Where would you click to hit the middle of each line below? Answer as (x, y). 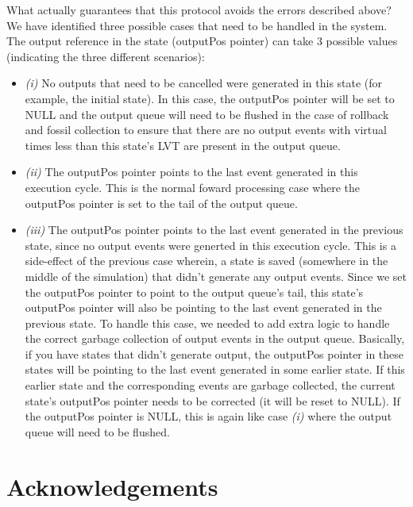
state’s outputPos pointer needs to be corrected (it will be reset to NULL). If (212, 400)
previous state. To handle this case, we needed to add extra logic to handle (207, 323)
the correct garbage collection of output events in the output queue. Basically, (215, 338)
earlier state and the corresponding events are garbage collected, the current (210, 385)
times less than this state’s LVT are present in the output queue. (183, 145)
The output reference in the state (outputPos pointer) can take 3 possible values (202, 41)
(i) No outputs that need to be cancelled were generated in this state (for (204, 83)
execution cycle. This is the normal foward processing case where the (193, 187)
